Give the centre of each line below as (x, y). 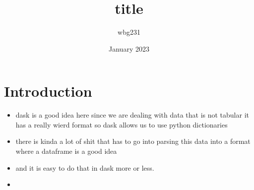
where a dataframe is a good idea (66, 151)
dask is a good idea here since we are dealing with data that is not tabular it (132, 115)
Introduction (48, 91)
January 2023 (129, 48)
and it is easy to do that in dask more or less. (85, 167)
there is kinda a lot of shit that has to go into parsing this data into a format (133, 141)
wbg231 (129, 32)
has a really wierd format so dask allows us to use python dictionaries (122, 124)
